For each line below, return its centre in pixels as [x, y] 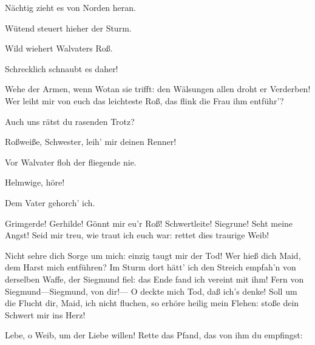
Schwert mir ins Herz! [45, 314]
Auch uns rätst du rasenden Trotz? [70, 121]
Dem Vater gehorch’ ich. [50, 202]
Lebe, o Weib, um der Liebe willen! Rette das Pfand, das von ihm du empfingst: [154, 335]
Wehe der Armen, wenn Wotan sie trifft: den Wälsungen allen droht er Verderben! [158, 89]
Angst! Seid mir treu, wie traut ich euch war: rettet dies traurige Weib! [137, 235]
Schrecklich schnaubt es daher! [62, 68]
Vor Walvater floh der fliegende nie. [71, 162]
